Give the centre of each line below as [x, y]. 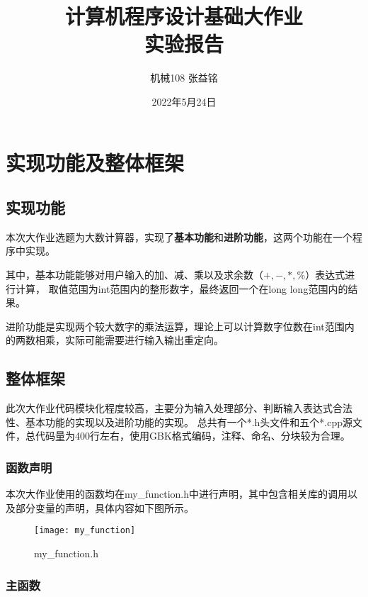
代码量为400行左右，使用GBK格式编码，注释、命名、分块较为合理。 [192, 436]
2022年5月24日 [184, 101]
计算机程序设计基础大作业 [184, 16]
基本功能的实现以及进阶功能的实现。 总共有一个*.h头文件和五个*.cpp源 [189, 422]
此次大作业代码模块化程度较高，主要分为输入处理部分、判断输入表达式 [169, 408]
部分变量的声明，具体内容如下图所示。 [104, 507]
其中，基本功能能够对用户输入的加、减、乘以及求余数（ [134, 275]
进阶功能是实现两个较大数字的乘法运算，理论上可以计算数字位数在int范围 [175, 326]
